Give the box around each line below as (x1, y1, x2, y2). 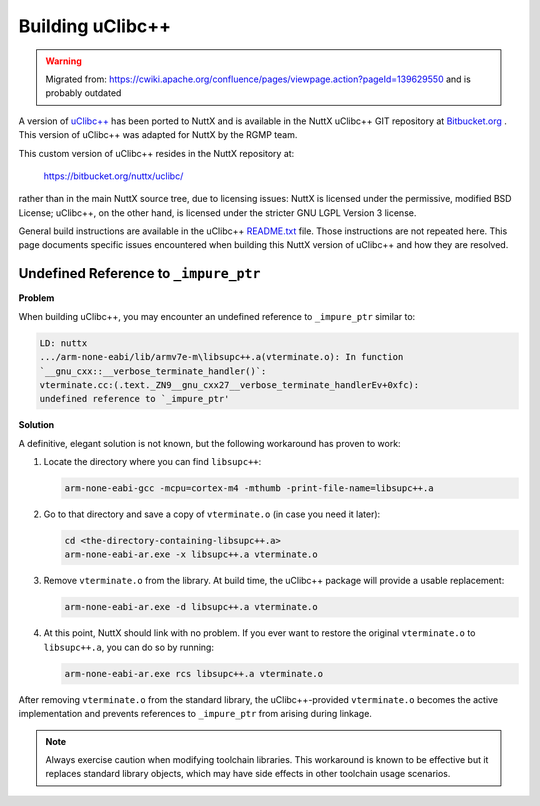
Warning (45, 55, 82, 67)
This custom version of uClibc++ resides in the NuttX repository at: (18, 147, 295, 159)
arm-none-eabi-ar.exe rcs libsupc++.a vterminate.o (64, 668, 324, 679)
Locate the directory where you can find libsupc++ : (43, 456, 262, 468)
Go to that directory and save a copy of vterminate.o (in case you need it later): (43, 508, 381, 520)
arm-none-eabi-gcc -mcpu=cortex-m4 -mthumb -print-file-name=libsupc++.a (64, 483, 434, 494)
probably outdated (45, 87, 122, 99)
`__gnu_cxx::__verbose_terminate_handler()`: (39, 365, 267, 377)
